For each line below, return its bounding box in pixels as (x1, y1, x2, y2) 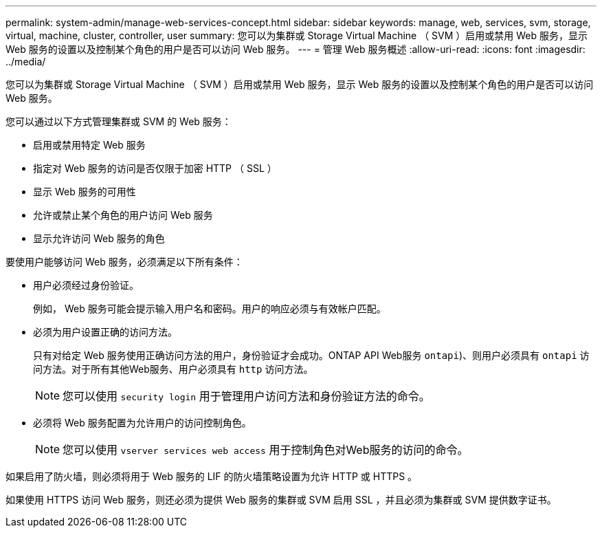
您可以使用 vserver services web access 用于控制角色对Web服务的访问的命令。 (63, 443, 469, 457)
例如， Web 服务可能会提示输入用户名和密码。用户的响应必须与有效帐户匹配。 (33, 303, 386, 314)
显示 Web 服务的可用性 (33, 186, 136, 197)
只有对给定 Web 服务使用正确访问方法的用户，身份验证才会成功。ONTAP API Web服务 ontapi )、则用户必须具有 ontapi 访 (33, 349, 590, 361)
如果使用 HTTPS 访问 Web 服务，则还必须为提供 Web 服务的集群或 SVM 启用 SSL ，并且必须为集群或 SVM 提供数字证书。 (5, 494, 557, 505)
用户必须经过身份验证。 (33, 279, 139, 291)
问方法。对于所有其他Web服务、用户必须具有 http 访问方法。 (33, 363, 313, 375)
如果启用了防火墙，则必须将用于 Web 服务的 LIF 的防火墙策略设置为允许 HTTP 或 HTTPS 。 (5, 470, 418, 482)
